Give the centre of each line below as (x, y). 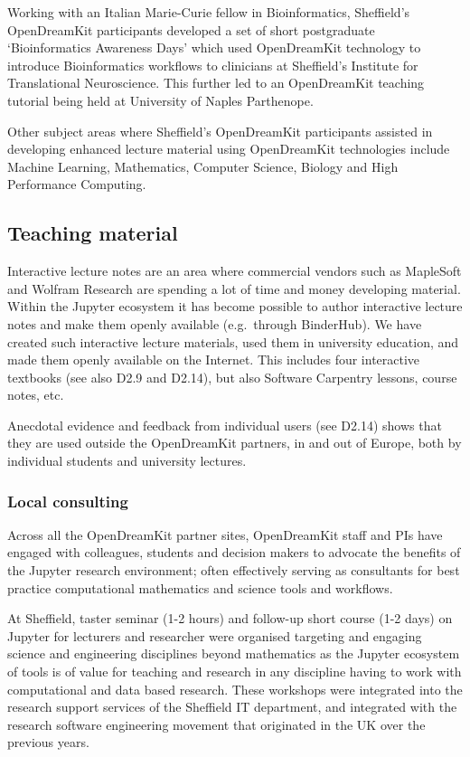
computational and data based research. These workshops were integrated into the (235, 689)
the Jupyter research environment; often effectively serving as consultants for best (234, 570)
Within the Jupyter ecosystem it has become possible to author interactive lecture (235, 306)
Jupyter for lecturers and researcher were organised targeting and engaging (215, 635)
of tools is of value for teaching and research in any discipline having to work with (235, 672)
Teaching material (93, 233)
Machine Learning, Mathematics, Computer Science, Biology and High (203, 166)
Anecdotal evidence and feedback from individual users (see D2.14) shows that (225, 425)
